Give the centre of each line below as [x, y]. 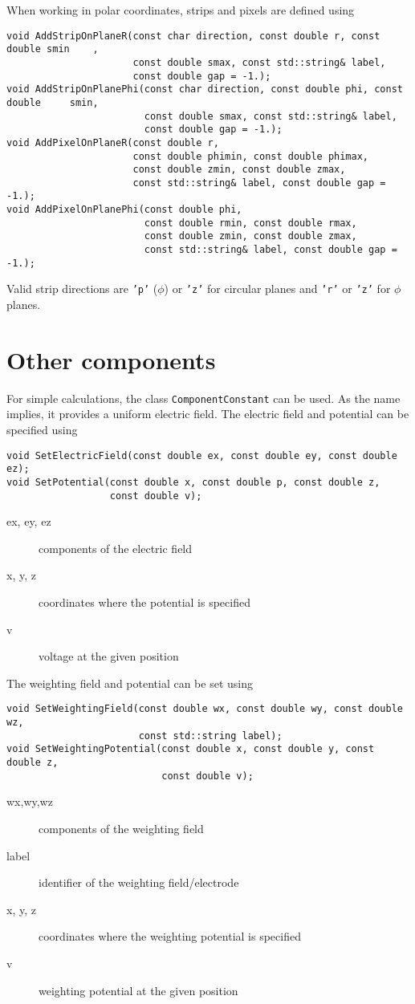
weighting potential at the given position [138, 990]
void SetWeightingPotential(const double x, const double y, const [191, 749]
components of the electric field [116, 548]
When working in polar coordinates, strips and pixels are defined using [181, 10]
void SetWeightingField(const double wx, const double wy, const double [205, 709]
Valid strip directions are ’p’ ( [82, 289]
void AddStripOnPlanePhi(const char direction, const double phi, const [205, 89]
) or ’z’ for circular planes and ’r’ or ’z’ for [277, 289]
